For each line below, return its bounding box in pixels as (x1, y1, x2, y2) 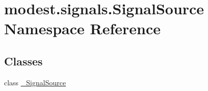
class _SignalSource (4, 77, 66, 87)
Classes (4, 53, 43, 69)
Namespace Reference (4, 18, 161, 39)
